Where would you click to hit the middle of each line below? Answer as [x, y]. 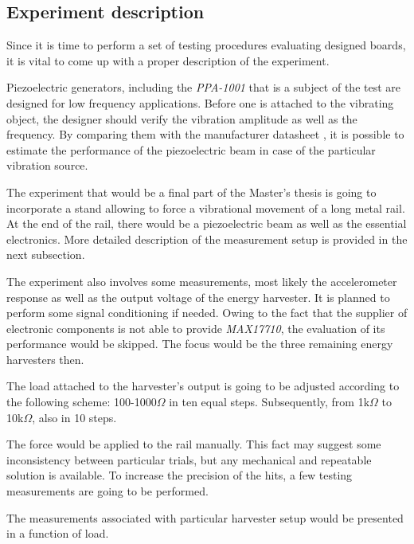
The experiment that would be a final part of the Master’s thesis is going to [191, 192]
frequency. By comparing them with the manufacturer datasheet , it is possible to [205, 134]
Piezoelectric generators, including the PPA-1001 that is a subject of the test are [204, 87]
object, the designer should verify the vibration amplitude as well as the [182, 118]
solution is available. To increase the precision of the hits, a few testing [180, 475]
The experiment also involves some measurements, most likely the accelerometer [202, 281]
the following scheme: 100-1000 [82, 402]
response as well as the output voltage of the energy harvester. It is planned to [198, 297]
